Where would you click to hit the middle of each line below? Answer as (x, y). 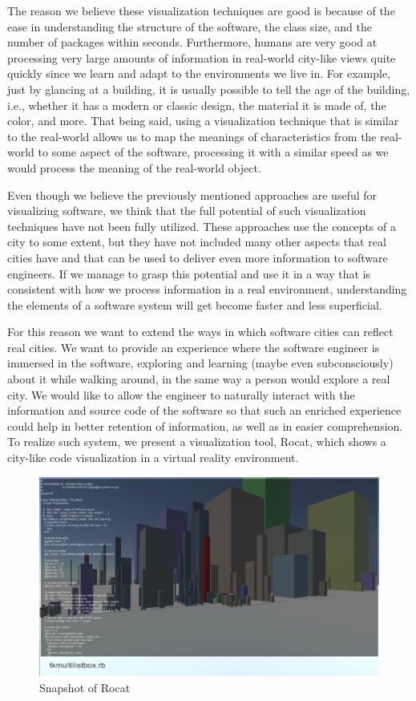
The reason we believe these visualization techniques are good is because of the (201, 10)
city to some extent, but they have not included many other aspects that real (197, 242)
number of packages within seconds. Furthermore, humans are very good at (192, 42)
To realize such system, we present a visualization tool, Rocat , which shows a (197, 442)
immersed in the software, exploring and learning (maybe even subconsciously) (200, 363)
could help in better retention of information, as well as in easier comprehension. (205, 425)
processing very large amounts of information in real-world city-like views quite (202, 57)
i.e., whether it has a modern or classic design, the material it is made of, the (197, 105)
